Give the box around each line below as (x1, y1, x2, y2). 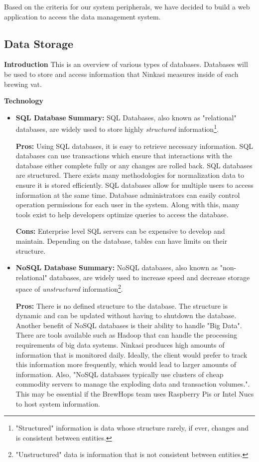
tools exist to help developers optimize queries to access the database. (15, 209, 229, 219)
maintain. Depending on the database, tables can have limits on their (15, 235, 228, 246)
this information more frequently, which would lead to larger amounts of (15, 359, 236, 370)
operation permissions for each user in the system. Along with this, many (15, 199, 240, 210)
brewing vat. (4, 78, 42, 89)
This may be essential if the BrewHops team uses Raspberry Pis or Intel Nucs (15, 388, 254, 399)
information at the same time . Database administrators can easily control (15, 189, 240, 200)
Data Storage (4, 35, 74, 51)
